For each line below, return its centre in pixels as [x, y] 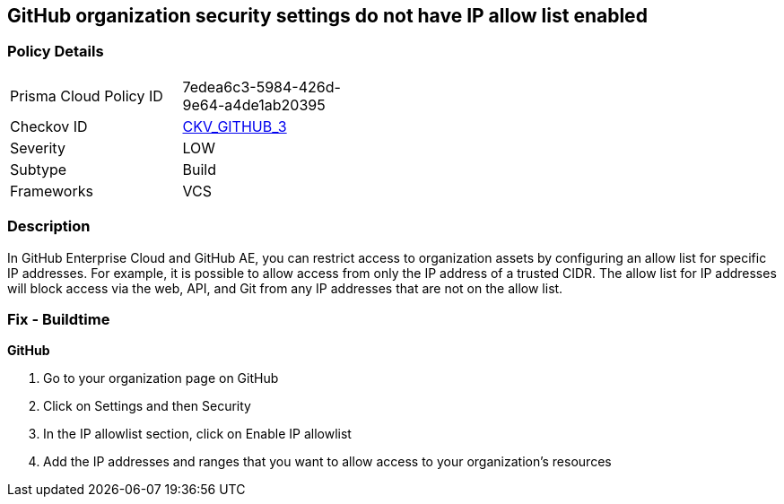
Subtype [39, 169]
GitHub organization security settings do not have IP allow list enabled [327, 16]
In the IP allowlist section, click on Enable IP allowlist [197, 434]
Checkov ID [49, 126]
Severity [38, 148]
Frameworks [52, 191]
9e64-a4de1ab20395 [254, 104]
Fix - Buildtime [59, 319]
